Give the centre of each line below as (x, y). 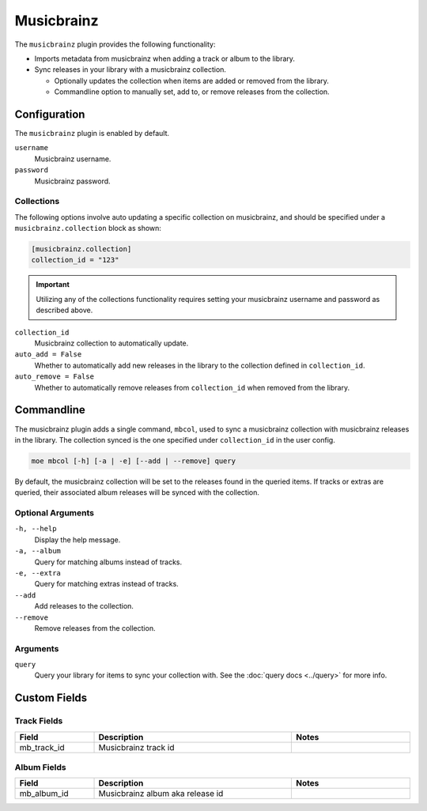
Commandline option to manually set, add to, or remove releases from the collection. (192, 92)
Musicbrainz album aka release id (161, 794)
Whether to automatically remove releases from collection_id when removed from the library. (192, 387)
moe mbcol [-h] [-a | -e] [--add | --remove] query (134, 461)
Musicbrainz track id (136, 747)
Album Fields (40, 767)
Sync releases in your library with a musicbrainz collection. (130, 70)
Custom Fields (51, 698)
